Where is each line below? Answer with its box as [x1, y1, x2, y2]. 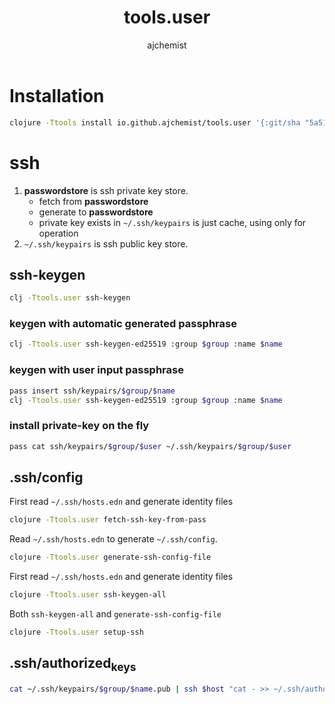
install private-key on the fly [9, 419, 150, 433]
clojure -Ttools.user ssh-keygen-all [9, 590, 167, 600]
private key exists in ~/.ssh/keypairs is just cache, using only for [38, 216, 307, 228]
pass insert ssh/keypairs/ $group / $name [9, 386, 176, 396]
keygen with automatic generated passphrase [9, 317, 237, 331]
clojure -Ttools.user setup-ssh [9, 627, 144, 638]
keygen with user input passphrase [9, 363, 184, 377]
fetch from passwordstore [38, 195, 149, 207]
